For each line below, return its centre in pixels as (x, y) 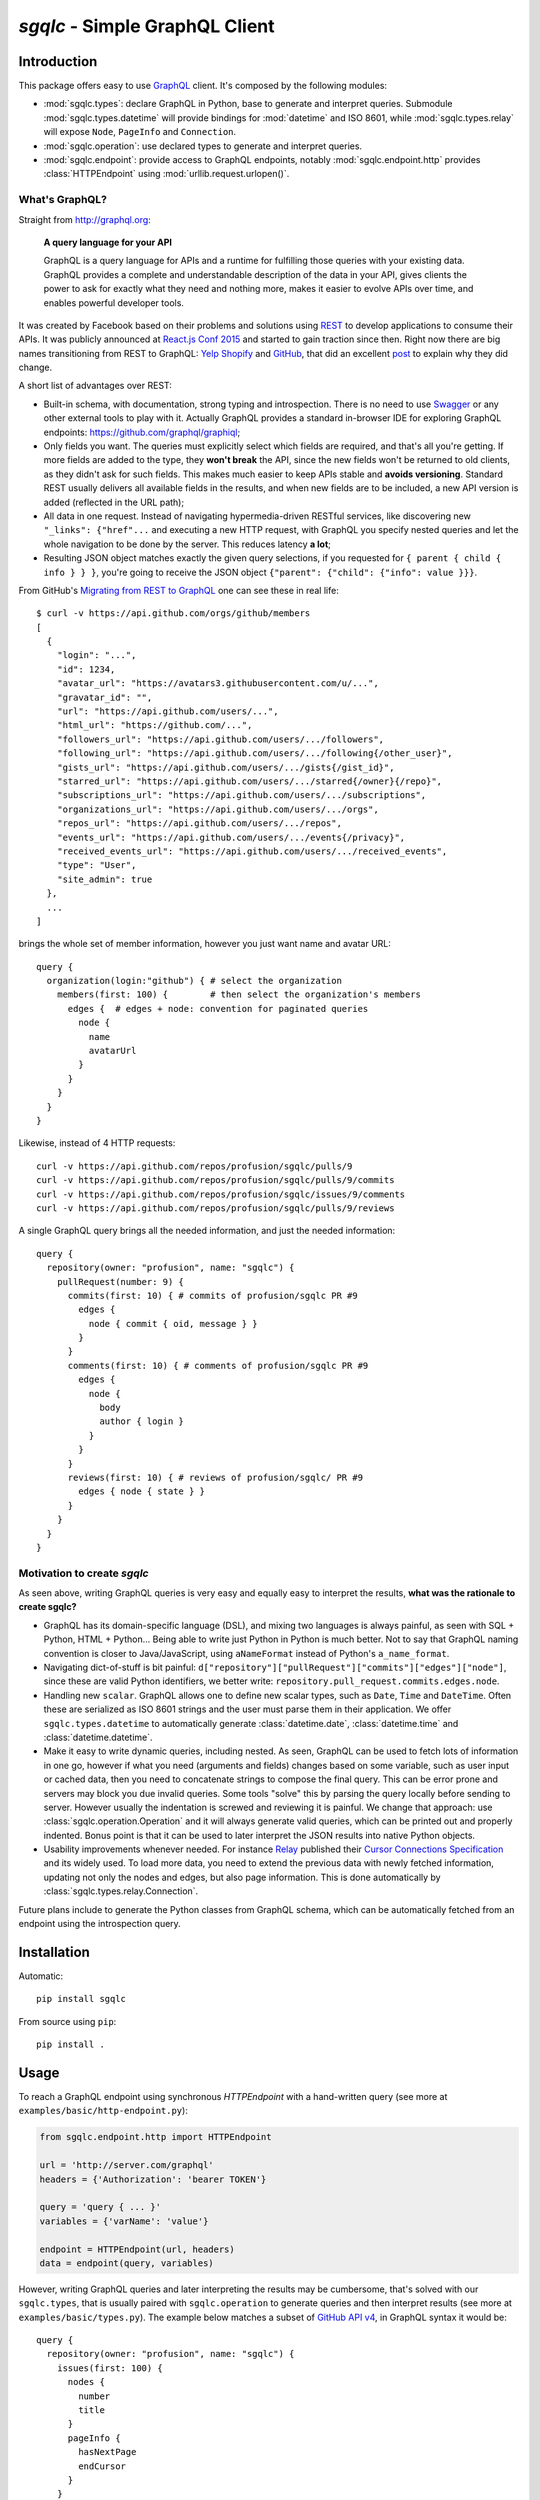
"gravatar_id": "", (104, 697)
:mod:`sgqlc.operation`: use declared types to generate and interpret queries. (203, 146)
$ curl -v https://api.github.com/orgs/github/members (173, 613)
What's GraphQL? (62, 200)
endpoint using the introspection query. (100, 1924)
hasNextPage (107, 2452)
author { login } (142, 1421)
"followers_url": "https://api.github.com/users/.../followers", (220, 739)
